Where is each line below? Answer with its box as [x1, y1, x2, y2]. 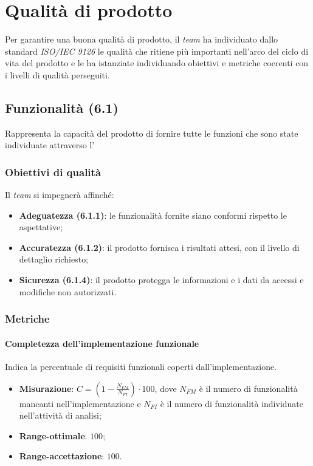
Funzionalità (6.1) [5, 98, 119, 117]
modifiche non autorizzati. [19, 285, 117, 298]
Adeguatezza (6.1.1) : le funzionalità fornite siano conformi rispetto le [19, 208, 287, 221]
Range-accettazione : [19, 450, 105, 462]
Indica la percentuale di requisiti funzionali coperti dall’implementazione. [5, 360, 277, 372]
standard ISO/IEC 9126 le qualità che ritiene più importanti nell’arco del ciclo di [5, 44, 309, 57]
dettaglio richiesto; [19, 253, 89, 266]
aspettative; [19, 221, 63, 233]
